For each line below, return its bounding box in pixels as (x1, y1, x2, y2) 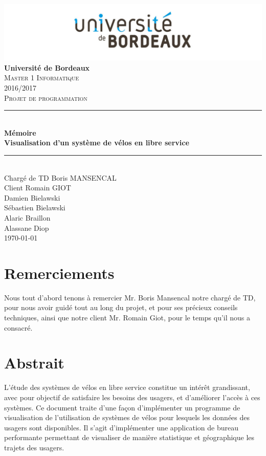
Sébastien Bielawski (4, 202, 65, 213)
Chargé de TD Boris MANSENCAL (4, 172, 117, 183)
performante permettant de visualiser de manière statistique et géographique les (4, 432, 255, 443)
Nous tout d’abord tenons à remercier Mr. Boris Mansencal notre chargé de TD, (4, 292, 256, 302)
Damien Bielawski (4, 192, 60, 203)
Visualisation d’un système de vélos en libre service (4, 137, 189, 148)
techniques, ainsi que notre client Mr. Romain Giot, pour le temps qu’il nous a (4, 312, 251, 323)
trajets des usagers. (4, 442, 64, 452)
